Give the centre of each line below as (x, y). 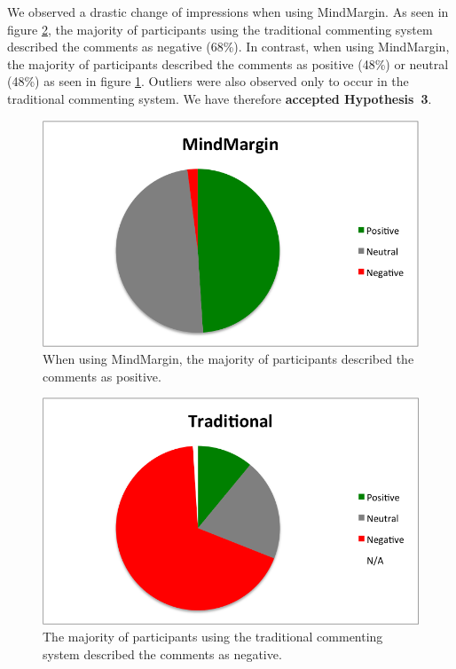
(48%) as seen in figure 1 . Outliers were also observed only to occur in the (208, 81)
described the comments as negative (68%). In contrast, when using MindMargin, (228, 47)
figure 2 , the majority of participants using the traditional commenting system (220, 29)
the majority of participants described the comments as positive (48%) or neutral (228, 63)
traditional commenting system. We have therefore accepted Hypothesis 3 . (220, 98)
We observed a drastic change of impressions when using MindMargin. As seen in (228, 12)
